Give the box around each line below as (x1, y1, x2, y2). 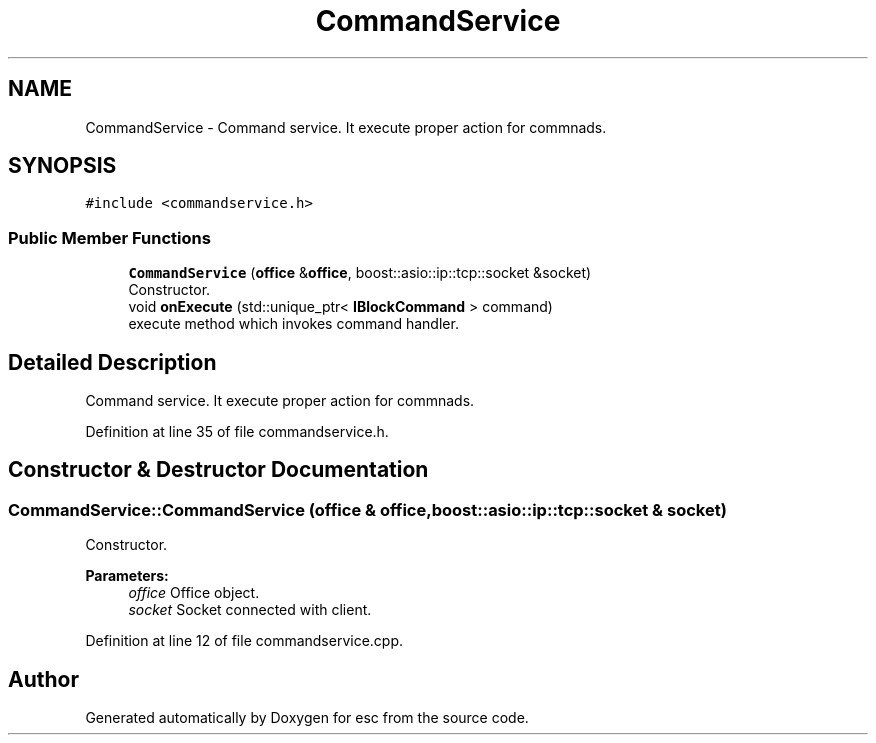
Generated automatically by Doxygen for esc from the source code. (85, 709, 529, 727)
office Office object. (128, 584, 260, 602)
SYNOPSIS (8, 153, 117, 179)
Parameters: (85, 567, 169, 585)
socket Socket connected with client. (128, 601, 372, 619)
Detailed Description (8, 349, 217, 375)
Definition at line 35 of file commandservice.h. (85, 423, 389, 441)
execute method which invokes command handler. (128, 315, 459, 333)
